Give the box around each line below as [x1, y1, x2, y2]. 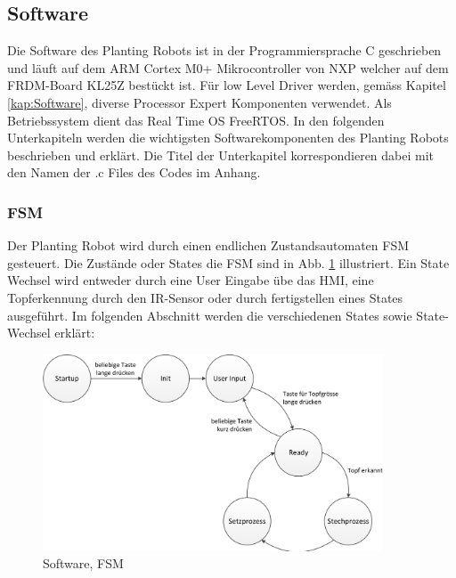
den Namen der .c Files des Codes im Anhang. [7, 163, 261, 182]
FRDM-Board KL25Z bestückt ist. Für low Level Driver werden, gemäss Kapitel [7, 76, 446, 94]
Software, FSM [43, 554, 124, 573]
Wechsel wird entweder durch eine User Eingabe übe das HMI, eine [7, 271, 374, 289]
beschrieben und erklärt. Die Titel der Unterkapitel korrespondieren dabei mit [7, 145, 435, 164]
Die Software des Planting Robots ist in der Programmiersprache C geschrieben [7, 41, 442, 60]
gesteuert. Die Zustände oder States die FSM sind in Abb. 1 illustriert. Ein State [7, 253, 450, 272]
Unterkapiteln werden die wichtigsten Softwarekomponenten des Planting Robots [7, 128, 449, 147]
